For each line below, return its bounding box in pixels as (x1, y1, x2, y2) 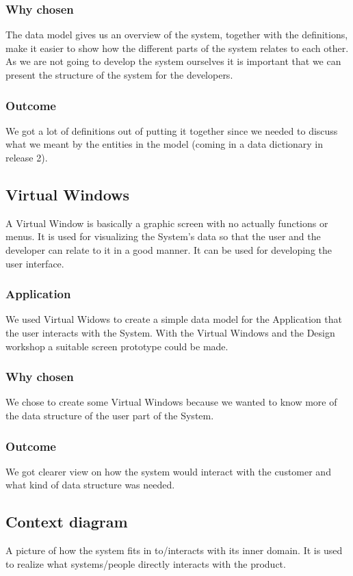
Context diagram (5, 511, 128, 532)
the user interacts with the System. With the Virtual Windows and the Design (5, 325, 335, 339)
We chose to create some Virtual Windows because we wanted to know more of (5, 395, 337, 409)
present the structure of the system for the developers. (5, 68, 233, 81)
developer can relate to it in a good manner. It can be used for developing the (5, 242, 332, 257)
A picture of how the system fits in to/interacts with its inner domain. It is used (5, 543, 343, 558)
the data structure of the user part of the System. (5, 408, 214, 422)
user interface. (5, 256, 64, 270)
